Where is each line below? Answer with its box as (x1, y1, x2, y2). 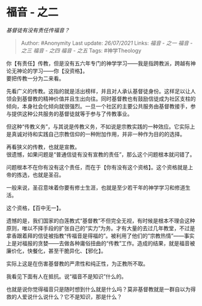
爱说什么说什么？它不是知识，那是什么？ (22, 293, 122, 300)
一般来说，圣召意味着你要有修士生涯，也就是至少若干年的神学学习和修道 (6, 184, 185, 191)
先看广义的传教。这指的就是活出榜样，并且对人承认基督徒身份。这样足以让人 (6, 87, 196, 95)
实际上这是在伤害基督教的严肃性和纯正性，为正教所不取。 (6, 260, 148, 267)
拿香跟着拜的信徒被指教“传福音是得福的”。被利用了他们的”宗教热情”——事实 (6, 232, 195, 239)
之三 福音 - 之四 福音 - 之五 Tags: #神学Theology (20, 46, 142, 54)
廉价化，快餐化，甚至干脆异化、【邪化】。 (6, 247, 106, 254)
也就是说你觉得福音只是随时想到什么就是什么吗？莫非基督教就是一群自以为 (6, 286, 191, 293)
